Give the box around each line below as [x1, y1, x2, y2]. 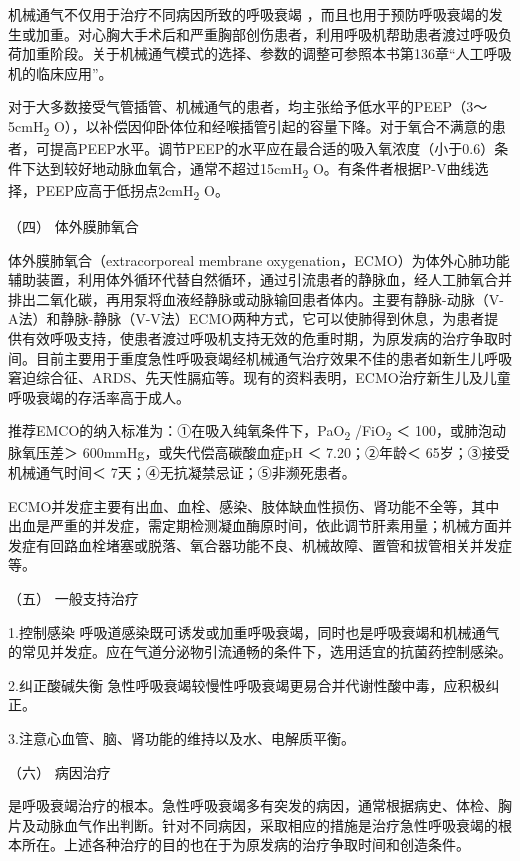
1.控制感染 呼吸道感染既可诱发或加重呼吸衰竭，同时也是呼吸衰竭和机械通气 [8, 621, 500, 642]
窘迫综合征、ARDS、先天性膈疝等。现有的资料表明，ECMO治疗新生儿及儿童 [8, 367, 511, 388]
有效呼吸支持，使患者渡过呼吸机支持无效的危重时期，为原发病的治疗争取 [21, 327, 498, 348]
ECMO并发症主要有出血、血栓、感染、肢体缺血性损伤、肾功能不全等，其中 [8, 495, 500, 516]
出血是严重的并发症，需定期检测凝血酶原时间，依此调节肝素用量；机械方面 [8, 515, 498, 536]
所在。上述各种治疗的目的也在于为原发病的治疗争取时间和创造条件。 [21, 834, 470, 855]
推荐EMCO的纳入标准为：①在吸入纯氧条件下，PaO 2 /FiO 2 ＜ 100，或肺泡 [8, 420, 493, 444]
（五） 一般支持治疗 [8, 587, 139, 608]
